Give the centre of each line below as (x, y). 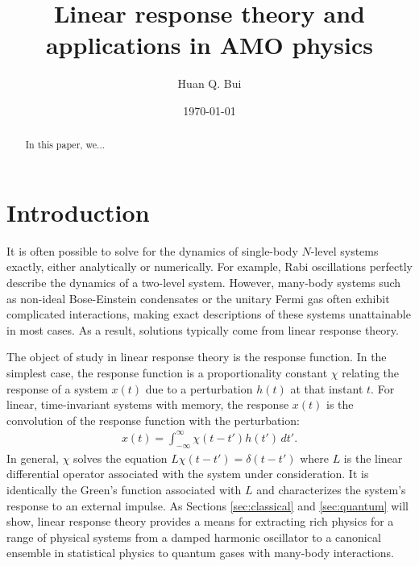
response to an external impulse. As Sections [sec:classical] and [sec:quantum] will (207, 505)
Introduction (78, 212)
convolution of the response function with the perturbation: (153, 420)
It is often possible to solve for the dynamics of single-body (152, 250)
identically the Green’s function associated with (124, 489)
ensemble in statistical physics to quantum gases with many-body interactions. (200, 553)
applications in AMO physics (209, 45)
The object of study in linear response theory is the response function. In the (197, 357)
